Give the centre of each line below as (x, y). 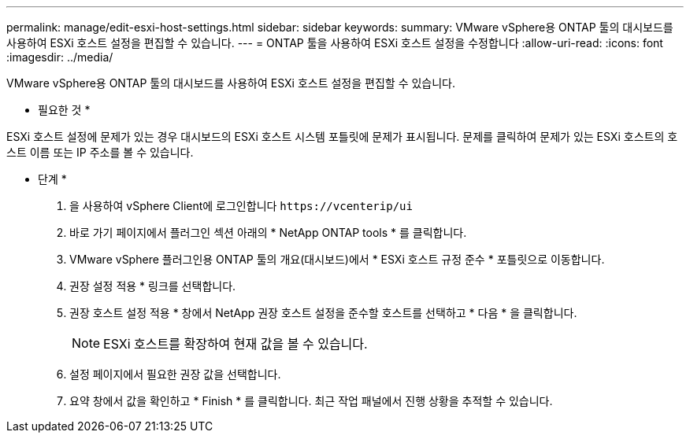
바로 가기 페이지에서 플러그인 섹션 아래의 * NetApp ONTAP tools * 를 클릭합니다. (268, 232)
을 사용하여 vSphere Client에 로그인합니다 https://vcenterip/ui (241, 206)
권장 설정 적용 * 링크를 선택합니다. (153, 286)
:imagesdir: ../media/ (60, 57)
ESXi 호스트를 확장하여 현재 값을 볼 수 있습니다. (236, 344)
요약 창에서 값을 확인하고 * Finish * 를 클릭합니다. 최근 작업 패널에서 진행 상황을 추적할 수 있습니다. (311, 401)
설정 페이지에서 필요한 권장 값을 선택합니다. (175, 374)
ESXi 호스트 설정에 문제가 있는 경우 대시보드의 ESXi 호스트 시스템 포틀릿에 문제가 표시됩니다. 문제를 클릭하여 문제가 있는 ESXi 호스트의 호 (342, 136)
